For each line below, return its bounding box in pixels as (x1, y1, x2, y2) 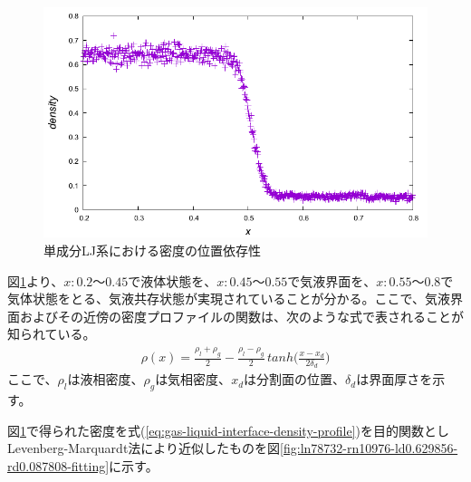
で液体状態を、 (128, 271, 217, 290)
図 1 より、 (7, 271, 64, 290)
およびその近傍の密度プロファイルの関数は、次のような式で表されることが (19, 306, 464, 325)
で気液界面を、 (287, 271, 377, 290)
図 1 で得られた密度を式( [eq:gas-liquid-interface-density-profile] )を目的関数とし (7, 420, 449, 439)
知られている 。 (7, 324, 96, 343)
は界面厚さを (356, 370, 433, 389)
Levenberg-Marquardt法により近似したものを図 (7, 439, 281, 458)
